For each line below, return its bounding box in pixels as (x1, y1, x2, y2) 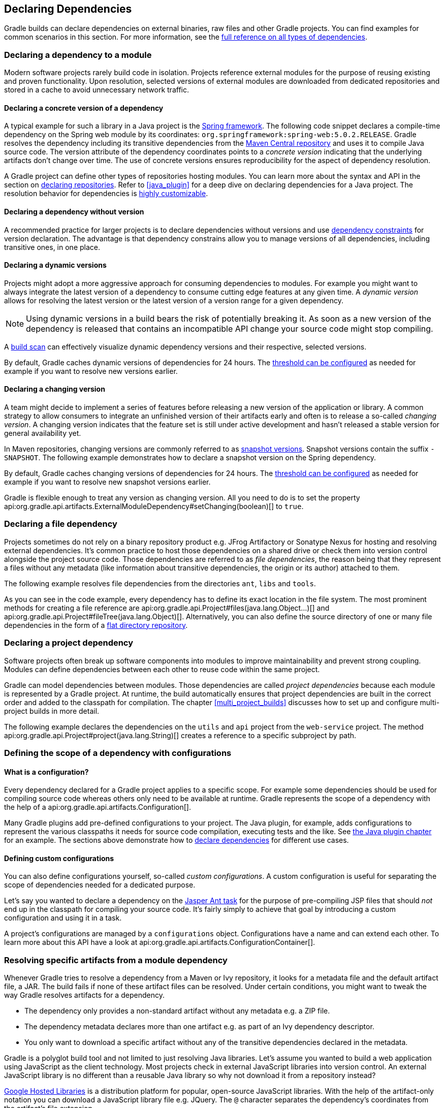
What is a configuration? (4, 767, 89, 776)
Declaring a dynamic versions (4, 261, 107, 270)
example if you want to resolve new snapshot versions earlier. (4, 478, 211, 487)
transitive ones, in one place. (4, 242, 100, 251)
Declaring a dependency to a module (4, 49, 152, 60)
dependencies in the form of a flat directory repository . (4, 620, 188, 629)
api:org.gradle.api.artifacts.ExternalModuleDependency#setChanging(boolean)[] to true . (4, 502, 304, 511)
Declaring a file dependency (4, 519, 117, 529)
